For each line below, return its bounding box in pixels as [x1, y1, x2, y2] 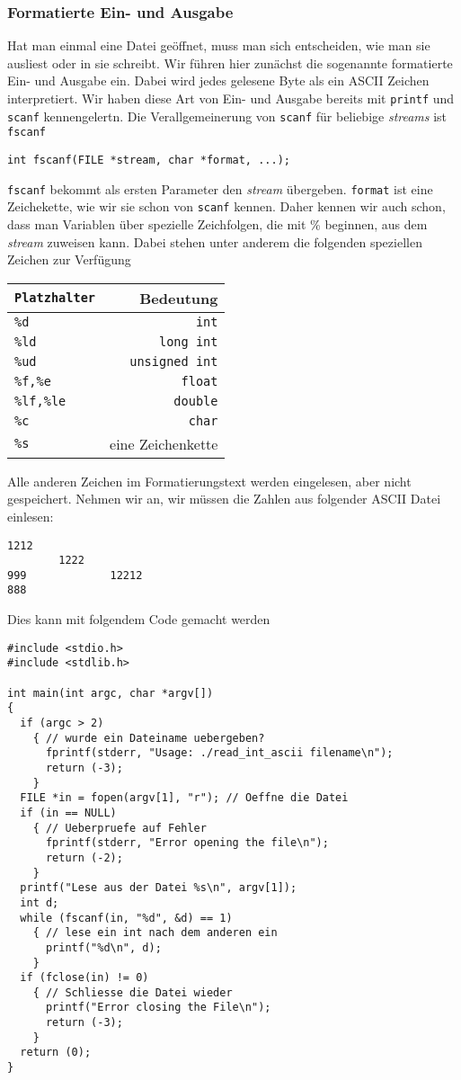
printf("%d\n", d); [45, 941, 162, 954]
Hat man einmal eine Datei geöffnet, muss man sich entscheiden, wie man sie [7, 36, 430, 55]
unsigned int [129, 353, 218, 369]
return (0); [20, 1046, 92, 1059]
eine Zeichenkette [110, 433, 218, 454]
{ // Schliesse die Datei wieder [32, 986, 233, 999]
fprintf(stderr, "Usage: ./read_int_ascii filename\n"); [45, 746, 394, 760]
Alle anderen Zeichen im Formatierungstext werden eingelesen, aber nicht [7, 471, 412, 490]
